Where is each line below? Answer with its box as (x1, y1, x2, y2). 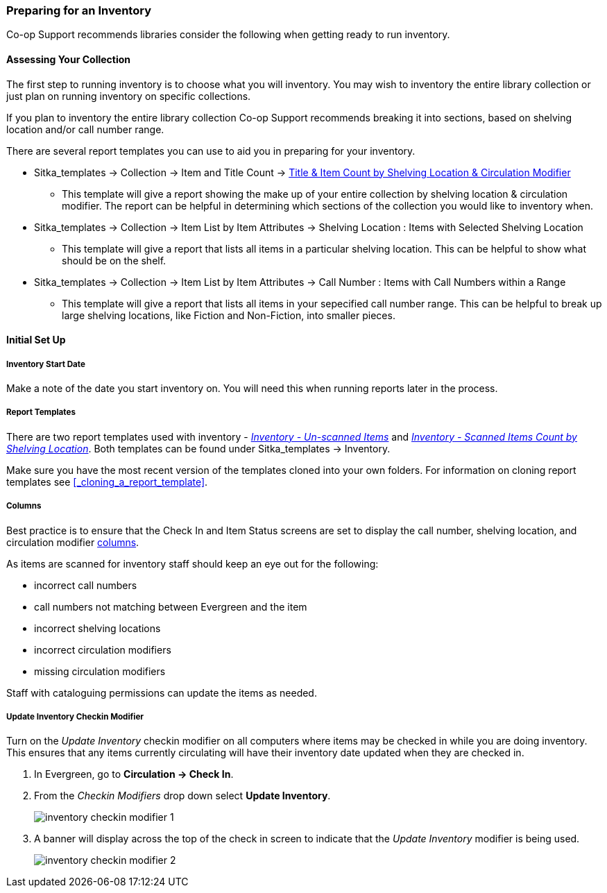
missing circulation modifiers (34, 665, 166, 677)
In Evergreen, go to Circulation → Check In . (34, 768, 234, 781)
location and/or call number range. (6, 123, 164, 135)
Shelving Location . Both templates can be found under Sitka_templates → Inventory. (6, 442, 391, 454)
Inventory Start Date (6, 359, 85, 369)
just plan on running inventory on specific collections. (6, 90, 251, 102)
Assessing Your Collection (6, 53, 131, 65)
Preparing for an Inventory (6, 3, 151, 17)
